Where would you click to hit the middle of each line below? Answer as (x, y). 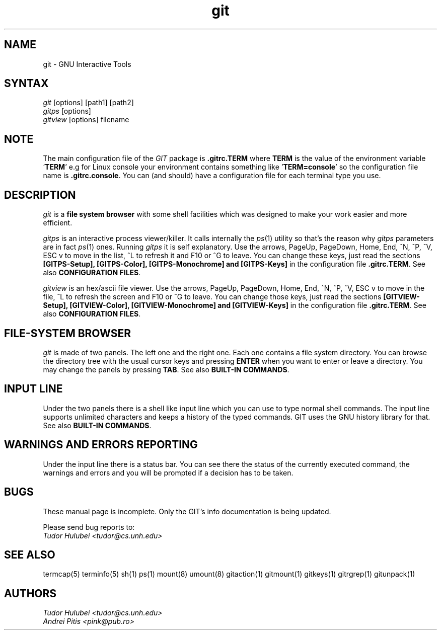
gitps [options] (67, 111)
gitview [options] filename (86, 120)
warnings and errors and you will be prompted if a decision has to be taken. (168, 472)
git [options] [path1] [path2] (88, 103)
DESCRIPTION (40, 195)
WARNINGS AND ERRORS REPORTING (101, 445)
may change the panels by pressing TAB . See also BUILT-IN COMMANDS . (166, 369)
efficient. (58, 223)
